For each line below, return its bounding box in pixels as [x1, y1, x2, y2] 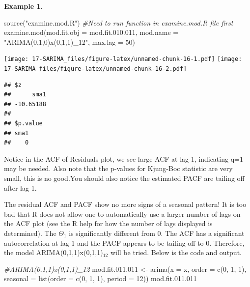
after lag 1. [4, 182, 37, 193]
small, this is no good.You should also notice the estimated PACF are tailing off [4, 173, 245, 183]
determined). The [4, 228, 56, 238]
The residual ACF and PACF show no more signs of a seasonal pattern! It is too [4, 199, 247, 209]
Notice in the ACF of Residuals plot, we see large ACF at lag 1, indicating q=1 [4, 153, 243, 164]
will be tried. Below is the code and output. [110, 247, 242, 258]
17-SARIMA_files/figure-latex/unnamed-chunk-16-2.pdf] [4, 65, 187, 73]
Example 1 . [4, 1, 43, 11]
